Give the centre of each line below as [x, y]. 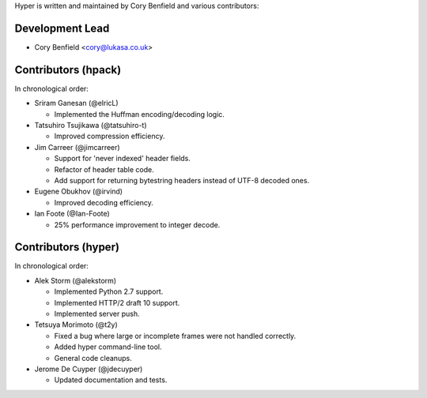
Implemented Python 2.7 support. [109, 291]
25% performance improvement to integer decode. [137, 224]
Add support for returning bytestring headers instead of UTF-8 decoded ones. [182, 180]
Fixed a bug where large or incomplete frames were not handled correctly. [175, 336]
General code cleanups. [93, 358]
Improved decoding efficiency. [104, 202]
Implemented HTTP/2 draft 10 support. [117, 302]
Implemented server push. [97, 314]
